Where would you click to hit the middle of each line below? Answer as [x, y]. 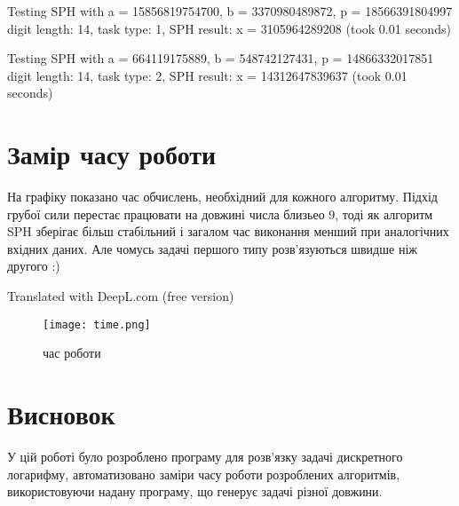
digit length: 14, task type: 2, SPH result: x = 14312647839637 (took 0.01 [207, 75]
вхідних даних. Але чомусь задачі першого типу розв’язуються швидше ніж [212, 248]
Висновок [61, 414]
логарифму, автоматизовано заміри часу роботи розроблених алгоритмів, [204, 474]
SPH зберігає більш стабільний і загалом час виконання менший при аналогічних [228, 231]
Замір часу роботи [112, 154]
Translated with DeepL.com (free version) [121, 296]
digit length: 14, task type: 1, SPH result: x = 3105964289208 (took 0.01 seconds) [229, 28]
